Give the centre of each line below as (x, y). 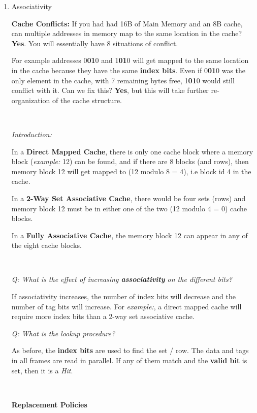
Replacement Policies (49, 404)
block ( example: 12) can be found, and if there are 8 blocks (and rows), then (130, 161)
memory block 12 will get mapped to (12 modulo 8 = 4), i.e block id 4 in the (131, 171)
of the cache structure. (87, 100)
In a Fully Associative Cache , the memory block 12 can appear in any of (130, 235)
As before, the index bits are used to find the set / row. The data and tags (130, 350)
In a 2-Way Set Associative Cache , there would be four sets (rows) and (128, 198)
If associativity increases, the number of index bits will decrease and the (123, 296)
